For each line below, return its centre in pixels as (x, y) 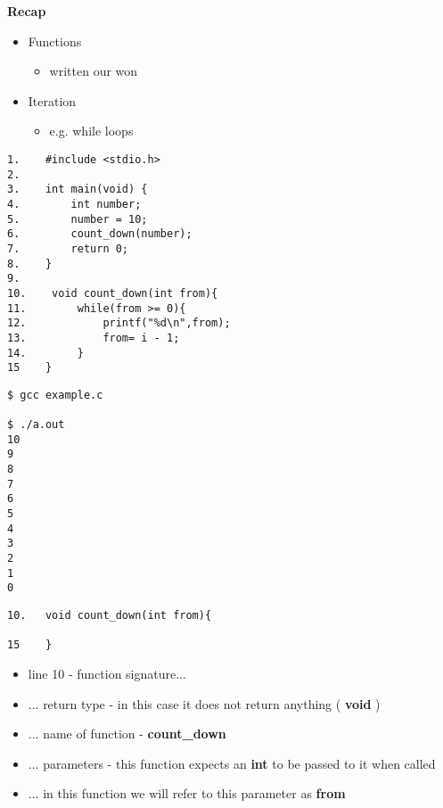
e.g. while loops (91, 131)
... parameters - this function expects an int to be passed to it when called (232, 763)
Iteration (52, 100)
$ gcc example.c (55, 395)
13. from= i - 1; (94, 338)
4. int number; (74, 204)
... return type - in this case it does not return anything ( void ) (204, 703)
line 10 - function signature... (107, 673)
